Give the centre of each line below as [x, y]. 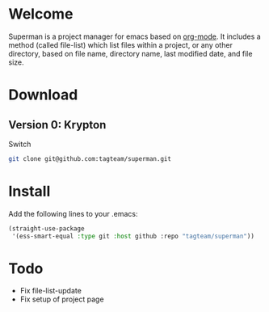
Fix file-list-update [51, 291]
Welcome [41, 14]
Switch [20, 144]
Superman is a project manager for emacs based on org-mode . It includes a [134, 36]
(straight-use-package [46, 228]
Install [29, 192]
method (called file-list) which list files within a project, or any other [120, 44]
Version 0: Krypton [57, 125]
